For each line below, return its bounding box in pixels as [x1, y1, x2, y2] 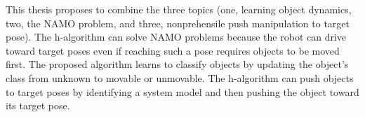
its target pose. [6, 98, 70, 113]
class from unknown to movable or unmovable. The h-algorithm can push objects [6, 70, 354, 85]
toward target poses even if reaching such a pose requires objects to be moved [6, 43, 340, 57]
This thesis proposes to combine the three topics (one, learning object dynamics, [6, 2, 352, 16]
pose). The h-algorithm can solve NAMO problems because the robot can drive [6, 29, 347, 44]
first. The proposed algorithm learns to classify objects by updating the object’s [6, 57, 349, 71]
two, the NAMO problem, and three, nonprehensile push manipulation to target [6, 15, 350, 30]
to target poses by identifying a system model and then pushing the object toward [6, 84, 359, 99]
